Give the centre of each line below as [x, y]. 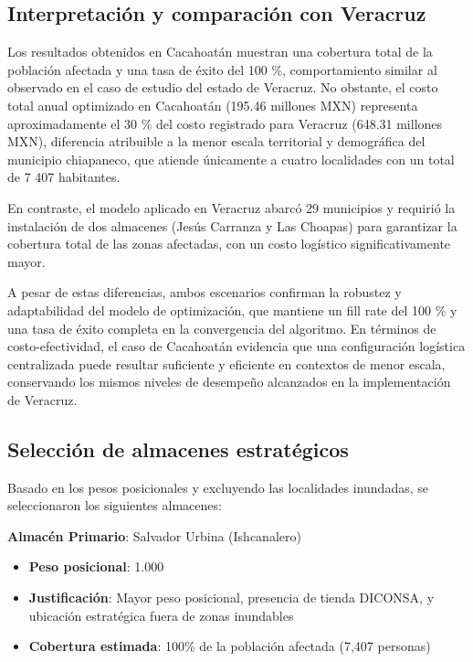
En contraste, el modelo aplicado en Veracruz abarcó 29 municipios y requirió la [231, 207]
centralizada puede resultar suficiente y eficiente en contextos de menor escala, [226, 363]
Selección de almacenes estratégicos [178, 448]
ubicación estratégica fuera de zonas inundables [161, 615]
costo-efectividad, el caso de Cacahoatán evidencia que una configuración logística [236, 346]
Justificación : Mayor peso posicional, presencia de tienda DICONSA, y [231, 598]
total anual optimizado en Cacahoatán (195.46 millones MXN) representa [213, 105]
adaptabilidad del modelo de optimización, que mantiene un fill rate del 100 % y [232, 310]
